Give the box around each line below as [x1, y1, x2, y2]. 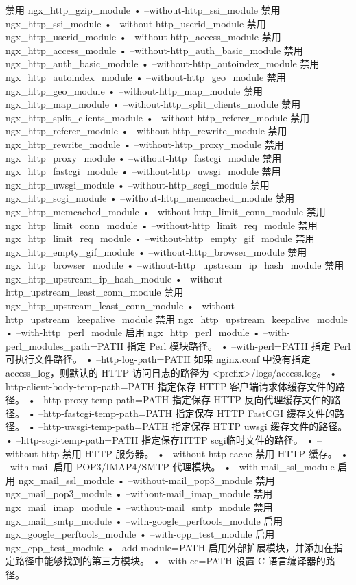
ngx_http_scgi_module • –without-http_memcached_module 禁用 [5, 191, 295, 205]
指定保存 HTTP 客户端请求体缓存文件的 [157, 379, 336, 393]
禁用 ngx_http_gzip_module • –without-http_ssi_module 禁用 [5, 3, 281, 16]
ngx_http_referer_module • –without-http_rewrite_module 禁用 [5, 123, 287, 138]
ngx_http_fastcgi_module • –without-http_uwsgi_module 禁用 [5, 164, 281, 178]
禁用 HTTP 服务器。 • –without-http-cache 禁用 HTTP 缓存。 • [62, 446, 348, 460]
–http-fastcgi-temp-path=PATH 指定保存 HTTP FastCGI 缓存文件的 [38, 405, 335, 420]
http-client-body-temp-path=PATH [5, 379, 154, 393]
